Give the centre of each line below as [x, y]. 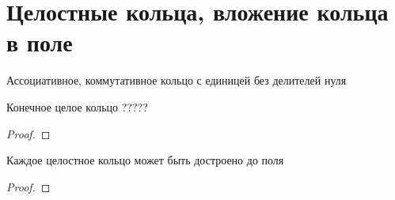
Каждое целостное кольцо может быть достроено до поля [145, 160]
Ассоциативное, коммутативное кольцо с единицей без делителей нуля [177, 80]
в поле [40, 42]
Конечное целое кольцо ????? [77, 106]
